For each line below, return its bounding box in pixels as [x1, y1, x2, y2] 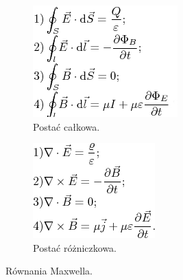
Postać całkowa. [33, 119, 100, 133]
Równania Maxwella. [5, 263, 93, 278]
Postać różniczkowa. [33, 240, 117, 255]
